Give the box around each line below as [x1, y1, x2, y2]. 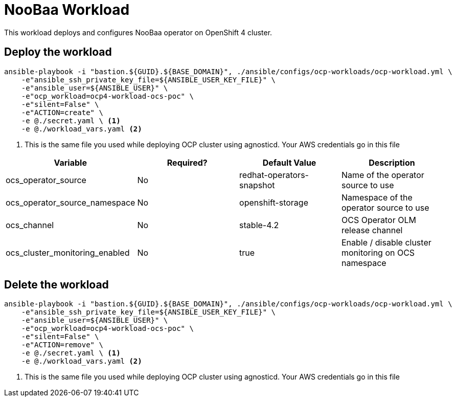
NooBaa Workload [4, 1, 130, 18]
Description [369, 157, 415, 168]
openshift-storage [239, 197, 308, 208]
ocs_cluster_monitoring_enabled [6, 247, 130, 258]
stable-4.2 [239, 219, 279, 230]
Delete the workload [4, 278, 109, 292]
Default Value [262, 157, 316, 168]
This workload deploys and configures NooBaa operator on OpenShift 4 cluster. [4, 28, 272, 37]
